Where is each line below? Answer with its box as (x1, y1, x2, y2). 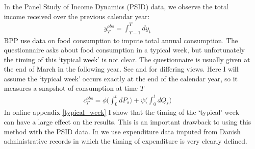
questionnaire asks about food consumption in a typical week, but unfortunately (4, 45, 245, 55)
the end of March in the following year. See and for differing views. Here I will (4, 64, 239, 74)
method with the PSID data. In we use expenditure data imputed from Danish (4, 126, 241, 136)
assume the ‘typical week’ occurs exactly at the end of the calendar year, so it (4, 73, 238, 83)
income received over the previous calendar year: (4, 11, 150, 21)
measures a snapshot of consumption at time (4, 83, 138, 93)
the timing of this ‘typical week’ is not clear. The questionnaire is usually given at (4, 54, 250, 64)
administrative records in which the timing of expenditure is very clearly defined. (4, 136, 247, 146)
